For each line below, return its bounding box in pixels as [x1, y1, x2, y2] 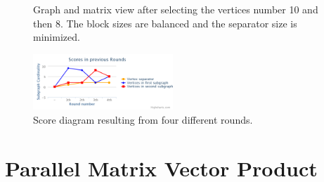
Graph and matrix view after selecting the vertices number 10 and [33, 2, 318, 16]
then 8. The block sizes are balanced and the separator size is [33, 15, 297, 30]
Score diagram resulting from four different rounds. [33, 112, 253, 127]
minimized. [33, 30, 80, 44]
